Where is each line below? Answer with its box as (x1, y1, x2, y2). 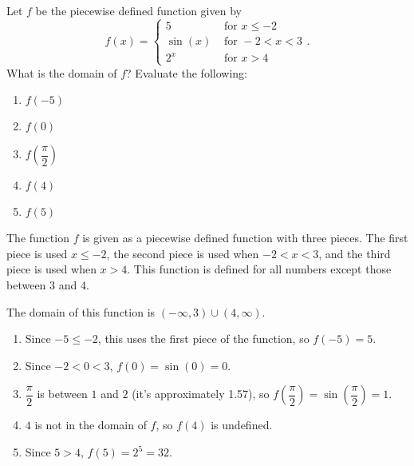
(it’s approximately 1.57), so (132, 385, 270, 402)
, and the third (318, 245, 391, 261)
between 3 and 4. (6, 277, 89, 293)
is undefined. (211, 416, 273, 433)
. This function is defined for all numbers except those (127, 261, 392, 277)
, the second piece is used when (106, 245, 259, 261)
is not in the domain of (34, 416, 147, 433)
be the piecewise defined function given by (35, 2, 242, 18)
